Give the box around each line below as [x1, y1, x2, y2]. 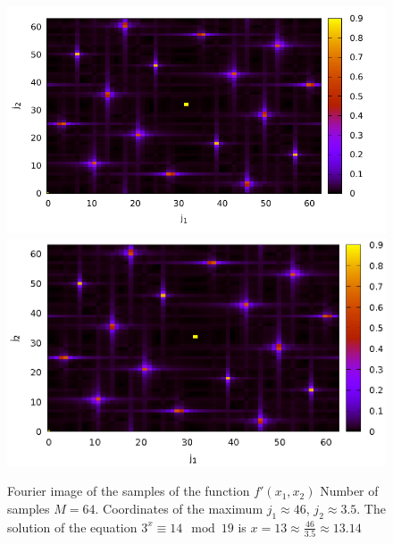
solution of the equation [7, 517, 138, 536]
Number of [320, 481, 379, 500]
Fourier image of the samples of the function [7, 481, 250, 500]
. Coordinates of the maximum [95, 498, 263, 517]
